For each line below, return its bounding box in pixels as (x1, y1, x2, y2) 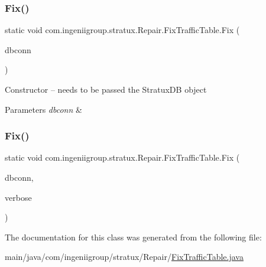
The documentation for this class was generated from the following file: (5, 230, 262, 243)
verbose (5, 191, 32, 203)
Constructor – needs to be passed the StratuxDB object (5, 83, 207, 95)
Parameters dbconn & (5, 103, 82, 115)
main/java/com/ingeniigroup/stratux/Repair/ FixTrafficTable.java (5, 250, 244, 263)
